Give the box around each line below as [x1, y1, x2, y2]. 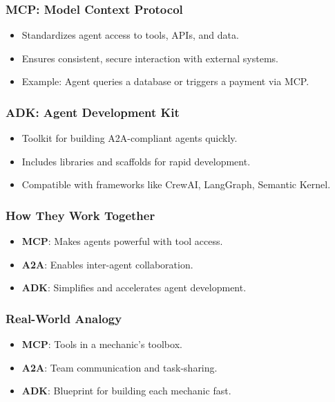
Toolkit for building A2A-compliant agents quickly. [21, 131, 238, 145]
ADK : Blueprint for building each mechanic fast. [21, 383, 231, 398]
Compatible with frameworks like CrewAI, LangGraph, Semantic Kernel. [21, 177, 331, 192]
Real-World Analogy [6, 309, 122, 327]
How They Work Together [6, 206, 155, 223]
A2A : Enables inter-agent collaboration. [21, 257, 193, 271]
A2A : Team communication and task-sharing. [21, 360, 218, 374]
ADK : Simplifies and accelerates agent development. [21, 280, 247, 295]
